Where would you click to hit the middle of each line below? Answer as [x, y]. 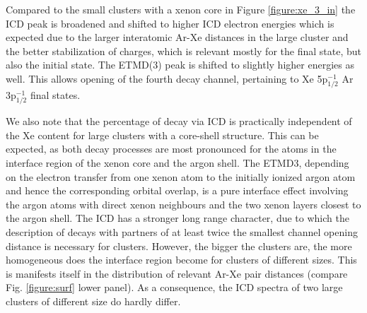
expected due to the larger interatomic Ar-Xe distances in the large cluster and [177, 37]
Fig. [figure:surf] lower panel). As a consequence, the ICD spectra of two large [174, 287]
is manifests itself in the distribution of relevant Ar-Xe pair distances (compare [177, 273]
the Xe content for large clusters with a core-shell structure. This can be [162, 135]
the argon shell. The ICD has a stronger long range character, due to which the [177, 218]
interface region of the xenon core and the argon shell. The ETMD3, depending [177, 163]
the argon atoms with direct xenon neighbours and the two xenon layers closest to [183, 204]
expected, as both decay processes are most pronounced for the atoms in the [171, 149]
